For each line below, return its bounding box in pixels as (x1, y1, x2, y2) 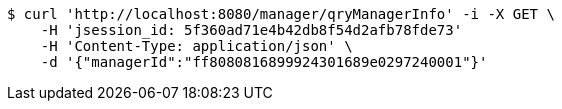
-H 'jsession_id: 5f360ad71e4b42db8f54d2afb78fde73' (40, 22, 463, 38)
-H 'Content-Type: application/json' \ (40, 38, 353, 54)
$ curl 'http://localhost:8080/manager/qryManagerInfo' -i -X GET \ (7, 6, 555, 22)
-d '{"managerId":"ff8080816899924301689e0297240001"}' (40, 54, 488, 70)
